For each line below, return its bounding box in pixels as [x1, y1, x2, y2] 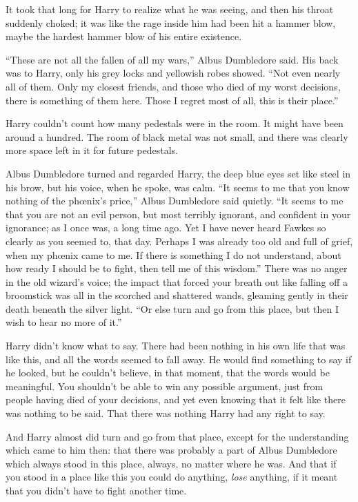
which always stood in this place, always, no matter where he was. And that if [6, 456, 337, 470]
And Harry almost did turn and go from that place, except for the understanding [6, 429, 349, 443]
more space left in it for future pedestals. [6, 143, 179, 157]
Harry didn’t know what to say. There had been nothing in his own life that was [6, 338, 346, 353]
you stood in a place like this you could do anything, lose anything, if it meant [6, 470, 338, 484]
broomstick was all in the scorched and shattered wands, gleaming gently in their [6, 288, 348, 302]
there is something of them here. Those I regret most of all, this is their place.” [6, 93, 339, 107]
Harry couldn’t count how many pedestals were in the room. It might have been [6, 116, 344, 131]
